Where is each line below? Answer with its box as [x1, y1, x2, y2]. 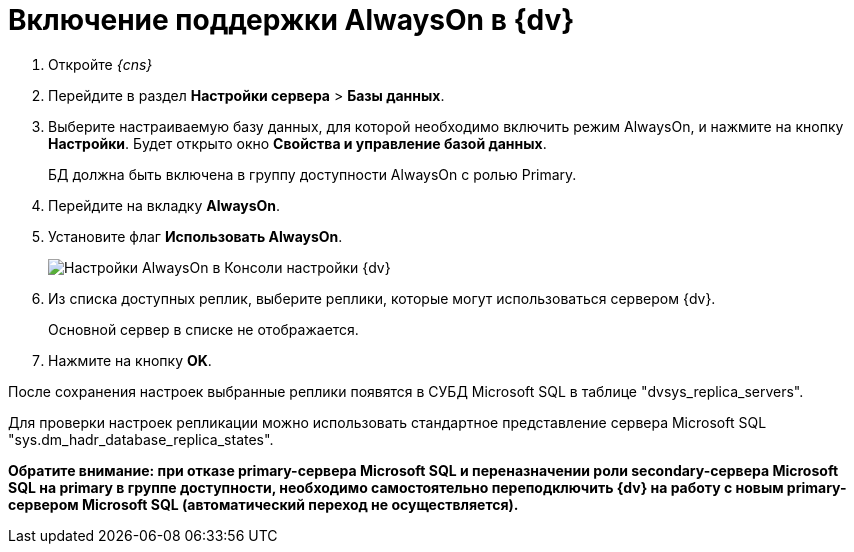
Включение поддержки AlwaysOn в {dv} [8, 3, 575, 37]
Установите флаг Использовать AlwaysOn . [48, 227, 343, 245]
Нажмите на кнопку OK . [48, 351, 212, 369]
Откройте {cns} [48, 55, 153, 73]
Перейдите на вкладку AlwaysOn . [48, 196, 281, 214]
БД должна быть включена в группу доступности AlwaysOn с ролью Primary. [48, 165, 577, 183]
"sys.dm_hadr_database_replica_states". [8, 430, 274, 448]
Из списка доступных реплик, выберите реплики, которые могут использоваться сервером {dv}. [48, 289, 716, 307]
